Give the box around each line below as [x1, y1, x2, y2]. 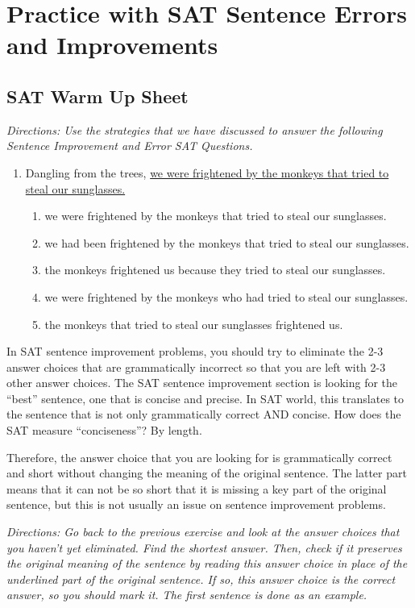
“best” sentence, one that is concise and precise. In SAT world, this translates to [6, 389, 405, 406]
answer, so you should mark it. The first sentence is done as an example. [6, 586, 367, 603]
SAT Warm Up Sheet [6, 83, 189, 108]
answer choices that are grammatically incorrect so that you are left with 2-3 [6, 358, 386, 375]
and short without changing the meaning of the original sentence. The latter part [6, 464, 407, 481]
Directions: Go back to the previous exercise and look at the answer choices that [6, 523, 400, 540]
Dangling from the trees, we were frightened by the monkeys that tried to [25, 164, 389, 181]
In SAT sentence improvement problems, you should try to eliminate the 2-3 [6, 343, 384, 360]
